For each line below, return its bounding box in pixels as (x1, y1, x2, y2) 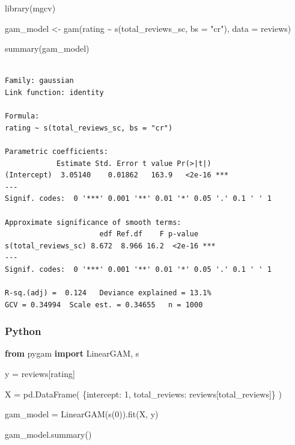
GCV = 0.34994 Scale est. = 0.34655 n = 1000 (5, 300, 203, 309)
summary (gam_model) (5, 42, 90, 55)
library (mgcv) (5, 2, 56, 14)
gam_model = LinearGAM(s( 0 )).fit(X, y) (5, 408, 159, 420)
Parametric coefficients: (5, 147, 108, 156)
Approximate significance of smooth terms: (5, 218, 181, 227)
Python (5, 324, 41, 339)
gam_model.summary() (5, 428, 92, 440)
